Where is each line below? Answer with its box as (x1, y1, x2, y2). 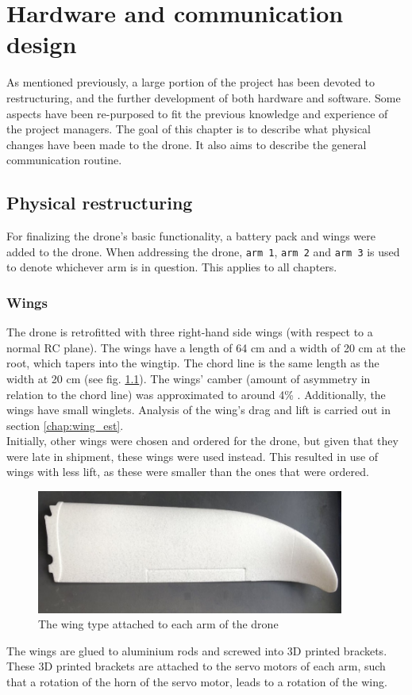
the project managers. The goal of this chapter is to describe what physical (6, 121, 372, 137)
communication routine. (6, 152, 122, 168)
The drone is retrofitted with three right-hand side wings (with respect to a (6, 324, 373, 340)
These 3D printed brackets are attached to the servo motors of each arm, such (6, 658, 386, 674)
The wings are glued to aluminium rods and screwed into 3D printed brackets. (6, 642, 387, 659)
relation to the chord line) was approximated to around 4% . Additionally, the (6, 386, 386, 402)
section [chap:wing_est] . (6, 417, 124, 433)
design (6, 28, 77, 60)
